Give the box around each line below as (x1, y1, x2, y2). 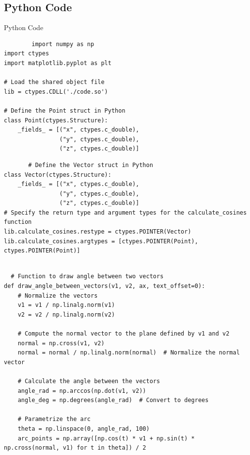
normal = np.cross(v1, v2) (17, 339, 105, 347)
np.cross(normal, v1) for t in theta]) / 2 (4, 444, 146, 452)
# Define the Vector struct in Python (28, 161, 153, 169)
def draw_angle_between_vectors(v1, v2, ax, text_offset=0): (4, 283, 205, 290)
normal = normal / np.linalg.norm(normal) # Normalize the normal (17, 349, 240, 356)
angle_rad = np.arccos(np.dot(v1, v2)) (17, 387, 146, 394)
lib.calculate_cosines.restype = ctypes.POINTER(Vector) (4, 228, 191, 236)
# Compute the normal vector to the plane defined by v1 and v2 (17, 330, 230, 337)
